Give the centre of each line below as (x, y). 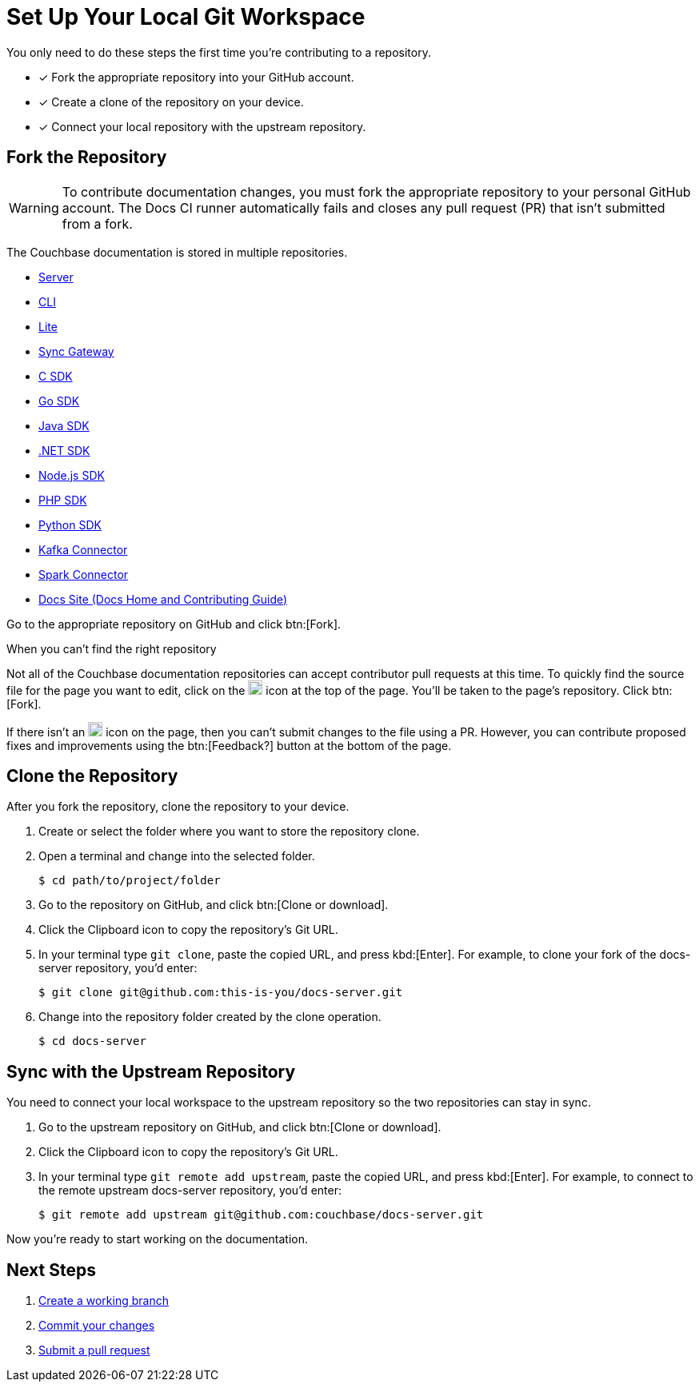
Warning (34, 207)
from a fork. (97, 223)
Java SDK (64, 425)
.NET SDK (64, 450)
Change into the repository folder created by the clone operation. (210, 1017)
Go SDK (59, 401)
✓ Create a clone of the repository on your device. (171, 102)
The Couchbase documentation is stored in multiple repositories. (177, 252)
